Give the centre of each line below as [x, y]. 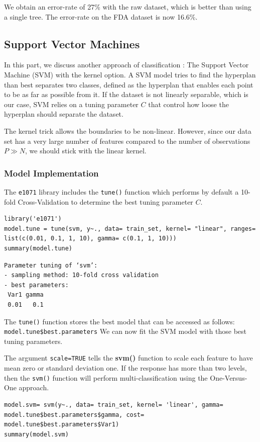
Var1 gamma [26, 295]
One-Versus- [229, 377]
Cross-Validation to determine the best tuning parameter [105, 201]
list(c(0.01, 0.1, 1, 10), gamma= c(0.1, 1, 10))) [90, 239]
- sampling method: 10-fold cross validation [81, 275]
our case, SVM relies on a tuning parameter [71, 104]
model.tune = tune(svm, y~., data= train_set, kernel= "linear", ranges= [130, 229]
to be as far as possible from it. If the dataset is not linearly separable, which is [126, 94]
